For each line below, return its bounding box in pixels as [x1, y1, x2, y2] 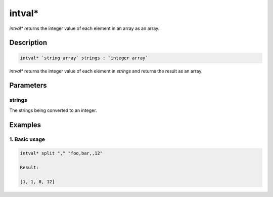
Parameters [9, 81, 47, 90]
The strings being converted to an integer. [9, 107, 97, 113]
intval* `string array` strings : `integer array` [20, 55, 149, 61]
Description [9, 38, 48, 47]
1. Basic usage [9, 136, 45, 143]
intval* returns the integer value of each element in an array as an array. [9, 25, 160, 31]
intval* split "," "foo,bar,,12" [20, 150, 103, 156]
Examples [9, 121, 41, 129]
